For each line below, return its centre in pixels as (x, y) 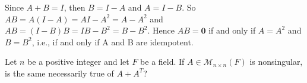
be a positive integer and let (78, 62)
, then (75, 7)
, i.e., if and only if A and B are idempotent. (113, 41)
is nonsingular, (276, 62)
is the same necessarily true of (59, 73)
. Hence (161, 30)
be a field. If (162, 62)
